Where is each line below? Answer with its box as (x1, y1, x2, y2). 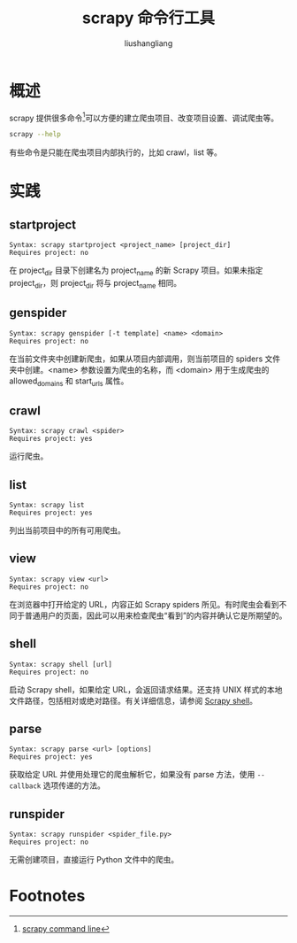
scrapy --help (9, 130, 62, 139)
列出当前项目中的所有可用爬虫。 (9, 525, 126, 536)
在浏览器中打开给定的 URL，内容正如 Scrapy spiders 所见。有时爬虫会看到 (9, 599, 280, 609)
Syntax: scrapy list (9, 501, 86, 510)
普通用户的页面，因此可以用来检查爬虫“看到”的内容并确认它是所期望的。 (24, 610, 287, 621)
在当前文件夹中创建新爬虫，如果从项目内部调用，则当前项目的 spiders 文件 (9, 353, 281, 364)
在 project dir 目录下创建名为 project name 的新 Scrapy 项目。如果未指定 (9, 265, 263, 278)
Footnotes (9, 886, 86, 906)
